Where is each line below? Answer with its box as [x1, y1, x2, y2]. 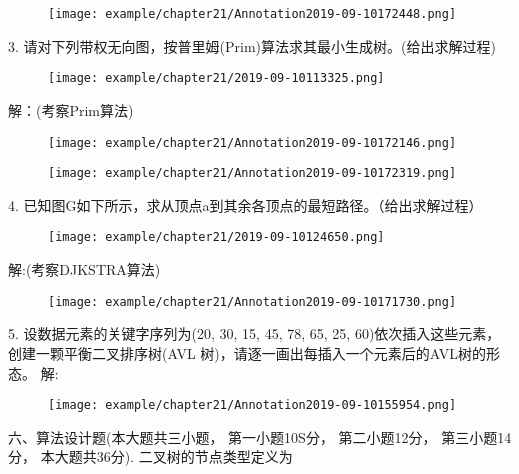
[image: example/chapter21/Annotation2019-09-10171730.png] [48, 294, 457, 309]
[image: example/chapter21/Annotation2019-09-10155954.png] [48, 398, 457, 413]
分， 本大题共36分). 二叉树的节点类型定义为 [8, 446, 293, 467]
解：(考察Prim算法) [8, 99, 134, 120]
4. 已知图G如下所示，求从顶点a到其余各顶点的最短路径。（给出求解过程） [8, 194, 483, 215]
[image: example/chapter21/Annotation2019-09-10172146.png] [48, 135, 457, 150]
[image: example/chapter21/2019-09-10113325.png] [48, 71, 385, 86]
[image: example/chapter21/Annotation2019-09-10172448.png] [48, 7, 457, 21]
